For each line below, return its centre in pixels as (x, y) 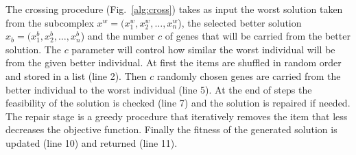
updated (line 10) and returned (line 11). (92, 142)
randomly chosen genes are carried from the (249, 75)
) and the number (118, 36)
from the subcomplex (50, 22)
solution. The (33, 49)
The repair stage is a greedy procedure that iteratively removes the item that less (177, 116)
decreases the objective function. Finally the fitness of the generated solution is (171, 129)
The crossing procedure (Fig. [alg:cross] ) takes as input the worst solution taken (174, 9)
